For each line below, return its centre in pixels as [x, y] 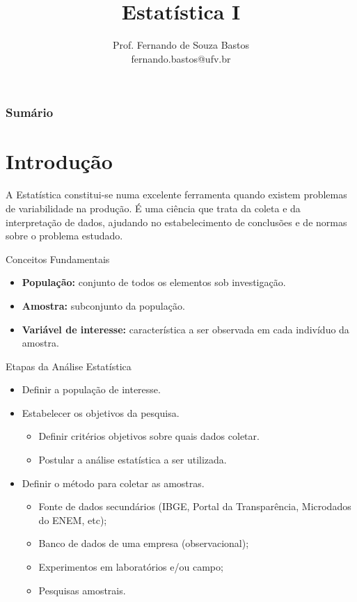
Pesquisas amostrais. [82, 590]
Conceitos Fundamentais [58, 259]
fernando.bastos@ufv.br [181, 58]
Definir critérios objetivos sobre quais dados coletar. [149, 436]
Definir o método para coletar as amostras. [113, 483]
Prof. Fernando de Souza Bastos [181, 45]
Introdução [59, 161]
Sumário [30, 112]
